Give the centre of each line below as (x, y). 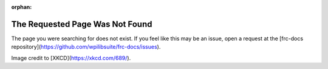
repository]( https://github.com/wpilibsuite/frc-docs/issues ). (86, 47)
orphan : (22, 7)
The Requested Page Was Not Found (82, 24)
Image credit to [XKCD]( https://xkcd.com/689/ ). (71, 58)
